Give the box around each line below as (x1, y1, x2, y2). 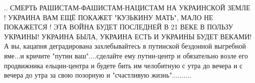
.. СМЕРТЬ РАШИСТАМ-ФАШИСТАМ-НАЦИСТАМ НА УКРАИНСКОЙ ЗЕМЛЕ (4, 2, 251, 12)
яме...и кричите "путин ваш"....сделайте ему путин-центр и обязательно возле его (4, 50, 248, 60)
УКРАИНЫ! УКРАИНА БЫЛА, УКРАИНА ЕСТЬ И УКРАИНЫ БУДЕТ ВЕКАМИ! (4, 31, 252, 41)
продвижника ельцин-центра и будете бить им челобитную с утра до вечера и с (4, 60, 243, 70)
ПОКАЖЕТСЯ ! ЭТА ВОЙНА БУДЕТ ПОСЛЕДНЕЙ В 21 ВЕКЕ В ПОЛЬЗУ (4, 22, 233, 32)
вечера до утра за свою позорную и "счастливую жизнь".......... (4, 70, 191, 80)
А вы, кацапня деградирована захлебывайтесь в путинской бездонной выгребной (4, 41, 246, 51)
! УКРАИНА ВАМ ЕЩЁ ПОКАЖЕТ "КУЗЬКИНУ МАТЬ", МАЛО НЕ (4, 12, 213, 22)
